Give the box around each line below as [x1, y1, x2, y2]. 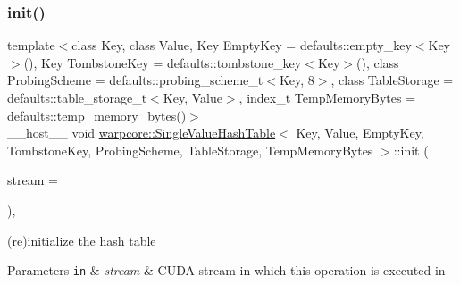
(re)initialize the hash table [7, 231, 156, 249]
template [7, 36, 55, 54]
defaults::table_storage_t [7, 88, 147, 106]
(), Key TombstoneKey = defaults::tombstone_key [23, 53, 302, 71]
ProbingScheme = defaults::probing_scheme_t [7, 71, 263, 89]
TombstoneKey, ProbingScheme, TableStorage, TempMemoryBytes [7, 140, 373, 159]
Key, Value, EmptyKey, [296, 123, 424, 142]
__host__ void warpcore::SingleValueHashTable [7, 123, 276, 142]
